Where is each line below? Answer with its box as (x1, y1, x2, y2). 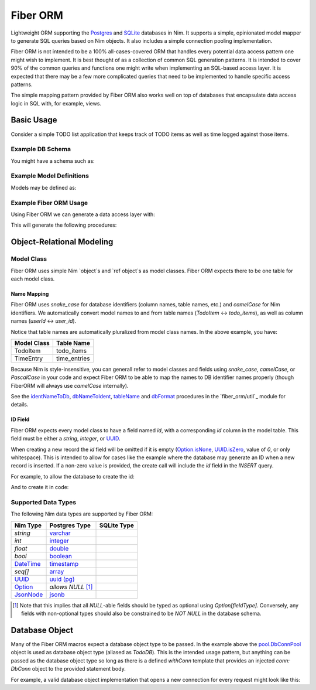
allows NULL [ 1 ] (49, 583, 93, 591)
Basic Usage (11, 115, 57, 125)
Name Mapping (11, 290, 49, 297)
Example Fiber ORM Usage (11, 199, 88, 207)
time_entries (56, 354, 90, 363)
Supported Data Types (11, 498, 77, 506)
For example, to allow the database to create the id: (11, 473, 135, 480)
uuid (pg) (49, 575, 75, 583)
